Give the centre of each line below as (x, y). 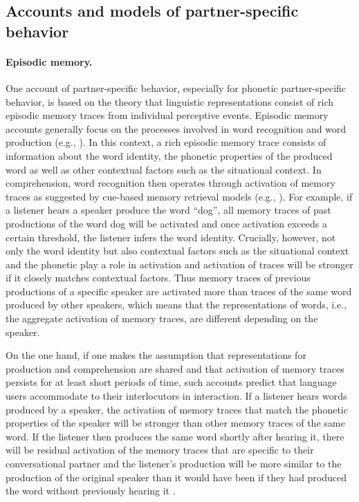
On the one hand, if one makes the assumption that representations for (156, 355)
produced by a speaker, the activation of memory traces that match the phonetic (177, 409)
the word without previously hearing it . (91, 491)
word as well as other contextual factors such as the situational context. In (164, 169)
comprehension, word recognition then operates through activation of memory (171, 183)
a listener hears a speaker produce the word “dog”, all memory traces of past (168, 210)
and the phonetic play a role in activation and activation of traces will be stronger (179, 264)
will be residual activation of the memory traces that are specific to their (160, 450)
